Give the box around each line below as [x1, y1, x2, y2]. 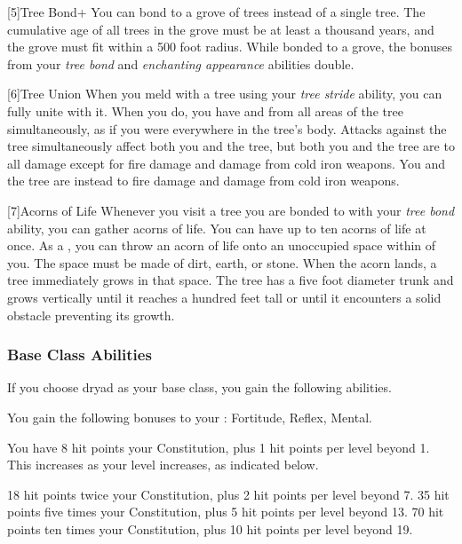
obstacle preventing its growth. [7, 305, 175, 324]
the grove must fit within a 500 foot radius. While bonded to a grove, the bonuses [7, 37, 452, 56]
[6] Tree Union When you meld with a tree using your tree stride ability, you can [7, 84, 442, 103]
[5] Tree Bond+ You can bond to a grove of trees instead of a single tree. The [7, 3, 426, 20]
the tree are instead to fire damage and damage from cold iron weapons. [7, 171, 400, 190]
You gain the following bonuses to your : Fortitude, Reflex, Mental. [7, 407, 372, 426]
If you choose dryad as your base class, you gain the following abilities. [7, 378, 392, 397]
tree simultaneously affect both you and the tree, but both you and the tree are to [7, 137, 455, 155]
